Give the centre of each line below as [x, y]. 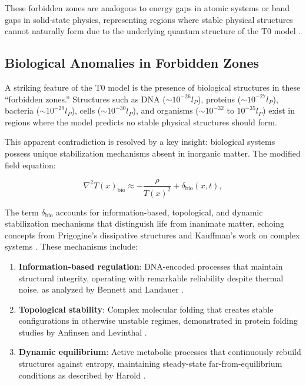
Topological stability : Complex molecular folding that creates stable [146, 309]
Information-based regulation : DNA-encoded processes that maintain [151, 266]
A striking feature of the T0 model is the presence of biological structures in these [153, 87]
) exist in [279, 110]
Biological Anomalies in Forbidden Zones [132, 63]
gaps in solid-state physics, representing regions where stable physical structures [149, 19]
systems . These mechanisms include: [71, 246]
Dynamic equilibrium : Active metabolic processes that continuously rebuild [160, 352]
